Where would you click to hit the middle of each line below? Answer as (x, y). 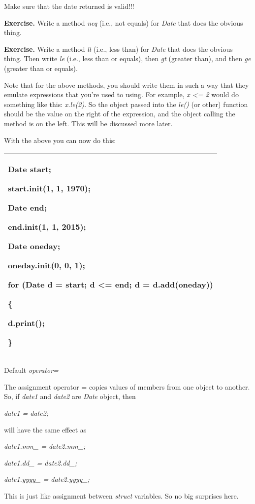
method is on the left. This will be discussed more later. (88, 123)
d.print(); (26, 323)
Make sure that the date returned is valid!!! (69, 6)
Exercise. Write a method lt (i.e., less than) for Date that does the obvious (118, 49)
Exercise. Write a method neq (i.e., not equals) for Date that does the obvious (124, 22)
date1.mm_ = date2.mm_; (45, 446)
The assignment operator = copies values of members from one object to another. (127, 386)
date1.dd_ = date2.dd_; (41, 462)
